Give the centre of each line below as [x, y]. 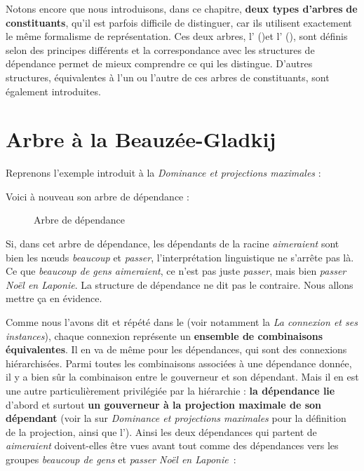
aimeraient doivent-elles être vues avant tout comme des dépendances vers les [172, 445]
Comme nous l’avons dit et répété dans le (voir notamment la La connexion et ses [182, 322]
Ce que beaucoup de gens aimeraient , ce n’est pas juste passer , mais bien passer [176, 271]
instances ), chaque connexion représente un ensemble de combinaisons [164, 335]
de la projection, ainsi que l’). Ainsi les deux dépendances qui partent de [161, 431]
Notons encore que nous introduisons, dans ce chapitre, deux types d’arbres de [182, 8]
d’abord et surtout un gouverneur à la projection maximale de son [164, 404]
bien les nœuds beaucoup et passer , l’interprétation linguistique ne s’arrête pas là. [180, 257]
